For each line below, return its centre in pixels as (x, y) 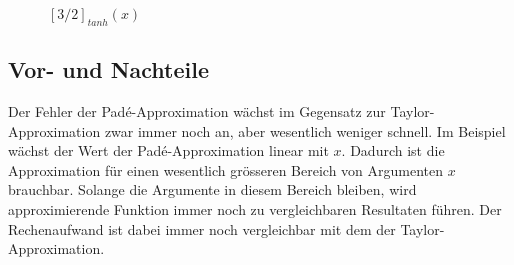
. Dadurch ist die (393, 150)
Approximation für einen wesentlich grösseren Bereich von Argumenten (226, 169)
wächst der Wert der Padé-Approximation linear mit (168, 150)
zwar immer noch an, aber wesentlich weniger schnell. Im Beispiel (305, 130)
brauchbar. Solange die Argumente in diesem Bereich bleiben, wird (212, 189)
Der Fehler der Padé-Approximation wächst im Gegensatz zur (197, 111)
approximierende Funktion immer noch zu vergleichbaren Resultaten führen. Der (255, 208)
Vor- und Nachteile (109, 69)
